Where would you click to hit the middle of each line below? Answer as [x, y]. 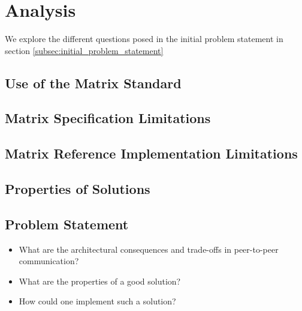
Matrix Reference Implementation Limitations [151, 153]
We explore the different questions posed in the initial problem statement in [144, 39]
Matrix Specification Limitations [108, 118]
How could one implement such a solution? [97, 301]
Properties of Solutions [78, 189]
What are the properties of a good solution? [100, 281]
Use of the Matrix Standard [93, 83]
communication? [49, 261]
